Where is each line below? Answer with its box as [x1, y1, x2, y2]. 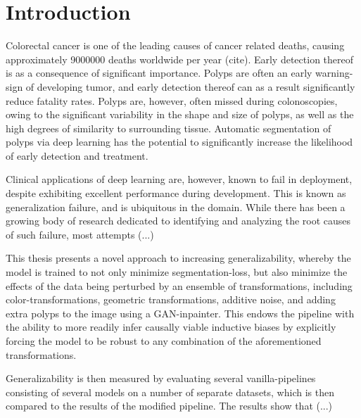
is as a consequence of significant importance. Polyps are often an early [6, 65, 312, 80]
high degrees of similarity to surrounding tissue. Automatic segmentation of [6, 120, 331, 135]
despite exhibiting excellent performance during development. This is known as [6, 186, 346, 201]
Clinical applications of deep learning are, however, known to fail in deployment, [6, 172, 353, 186]
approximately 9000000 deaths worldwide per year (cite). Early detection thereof [6, 51, 354, 66]
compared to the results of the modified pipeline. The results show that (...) [6, 398, 333, 413]
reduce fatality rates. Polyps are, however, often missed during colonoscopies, [6, 93, 338, 108]
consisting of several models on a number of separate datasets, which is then [6, 384, 334, 399]
